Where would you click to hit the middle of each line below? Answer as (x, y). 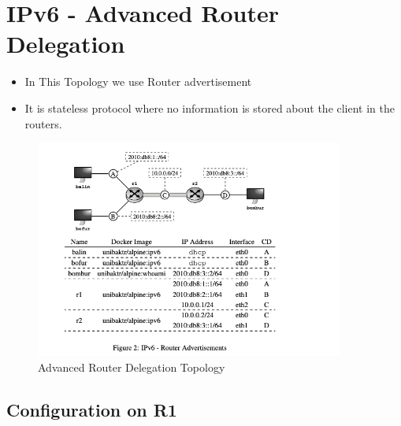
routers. (43, 123)
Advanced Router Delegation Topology (132, 367)
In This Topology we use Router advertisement (138, 81)
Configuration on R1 (92, 409)
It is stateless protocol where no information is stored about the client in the (210, 107)
